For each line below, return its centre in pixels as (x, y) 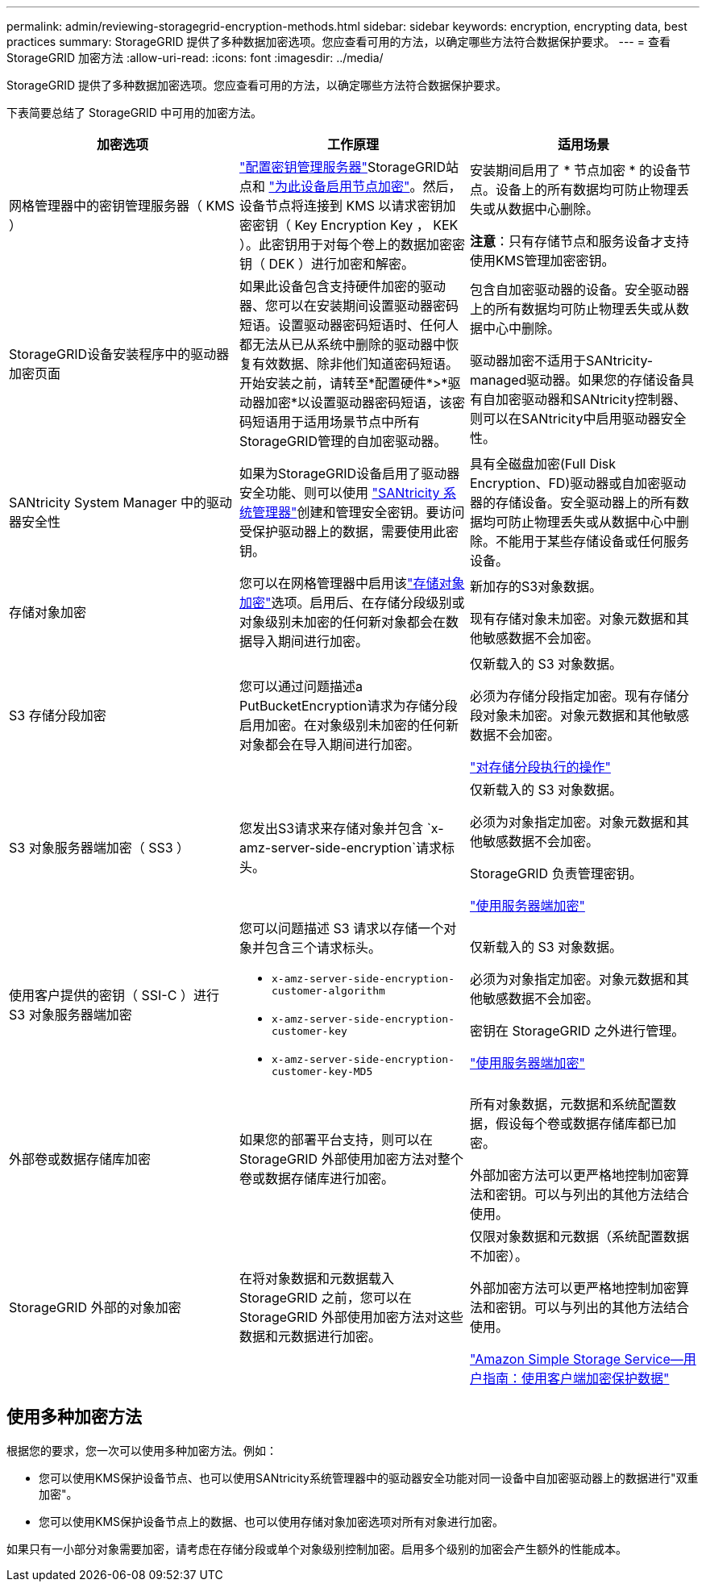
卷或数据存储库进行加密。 (316, 1178)
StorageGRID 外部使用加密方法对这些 (351, 1317)
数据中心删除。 (553, 209)
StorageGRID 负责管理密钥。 (556, 873)
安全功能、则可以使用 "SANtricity (339, 493)
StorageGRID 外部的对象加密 (95, 1307)
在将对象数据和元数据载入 (316, 1278)
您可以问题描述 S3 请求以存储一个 (341, 928)
